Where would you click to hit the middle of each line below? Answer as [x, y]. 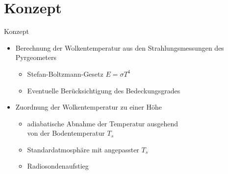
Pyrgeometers [36, 57]
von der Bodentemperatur [66, 133]
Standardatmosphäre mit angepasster [83, 149]
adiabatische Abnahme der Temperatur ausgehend [103, 123]
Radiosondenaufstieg [58, 166]
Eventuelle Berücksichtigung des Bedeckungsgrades [104, 90]
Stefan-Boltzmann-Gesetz [65, 73]
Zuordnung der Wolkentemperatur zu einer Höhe [89, 107]
